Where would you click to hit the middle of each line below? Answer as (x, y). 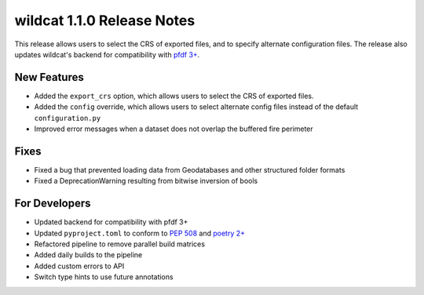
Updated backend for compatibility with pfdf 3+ (111, 222)
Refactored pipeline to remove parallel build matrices (120, 244)
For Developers (53, 204)
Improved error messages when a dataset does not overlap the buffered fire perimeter (174, 129)
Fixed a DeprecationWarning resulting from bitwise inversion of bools (146, 181)
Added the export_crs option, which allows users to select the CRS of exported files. (174, 96)
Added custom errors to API (79, 266)
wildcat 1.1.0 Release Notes (105, 20)
